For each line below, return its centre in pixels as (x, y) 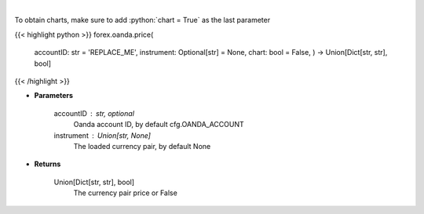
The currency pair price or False (126, 193)
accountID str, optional (94, 113)
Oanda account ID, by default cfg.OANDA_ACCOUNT (159, 125)
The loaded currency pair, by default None (142, 146)
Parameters (54, 96)
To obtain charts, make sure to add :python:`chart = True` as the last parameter (143, 20)
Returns (48, 164)
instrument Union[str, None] (102, 135)
